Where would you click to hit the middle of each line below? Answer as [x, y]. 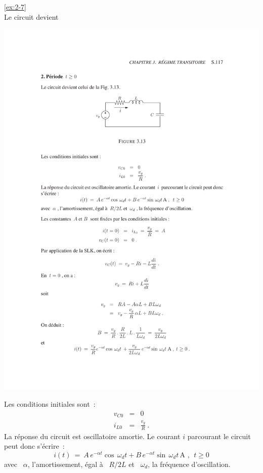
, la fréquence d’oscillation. [189, 464]
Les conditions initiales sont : [50, 403]
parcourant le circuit [219, 436]
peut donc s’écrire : [34, 446]
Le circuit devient [31, 16]
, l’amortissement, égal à [65, 464]
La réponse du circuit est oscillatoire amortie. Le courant [92, 436]
